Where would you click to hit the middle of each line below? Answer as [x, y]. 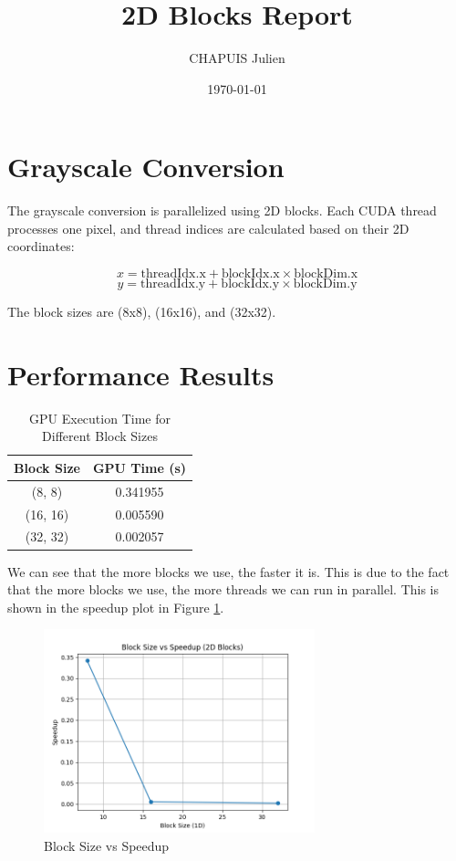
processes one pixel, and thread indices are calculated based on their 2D [208, 228]
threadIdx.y [173, 284]
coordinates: [41, 246]
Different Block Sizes [100, 436]
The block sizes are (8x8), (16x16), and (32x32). [142, 312]
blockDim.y [325, 284]
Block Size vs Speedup [107, 845]
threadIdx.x [173, 274]
